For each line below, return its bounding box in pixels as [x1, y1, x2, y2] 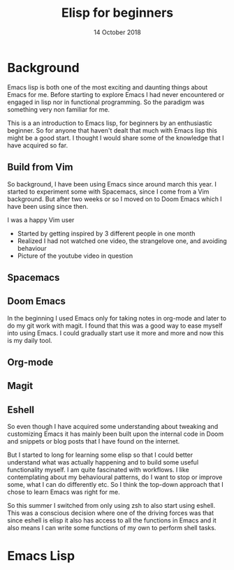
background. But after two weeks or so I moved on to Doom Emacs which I [7, 194, 222, 203]
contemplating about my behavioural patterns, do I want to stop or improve [7, 473, 223, 481]
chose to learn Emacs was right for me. [7, 488, 120, 497]
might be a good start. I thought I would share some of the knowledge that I [7, 133, 225, 142]
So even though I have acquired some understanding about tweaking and [7, 423, 219, 431]
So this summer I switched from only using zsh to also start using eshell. [7, 502, 216, 510]
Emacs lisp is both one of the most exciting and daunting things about [7, 82, 208, 92]
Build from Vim [7, 161, 73, 173]
